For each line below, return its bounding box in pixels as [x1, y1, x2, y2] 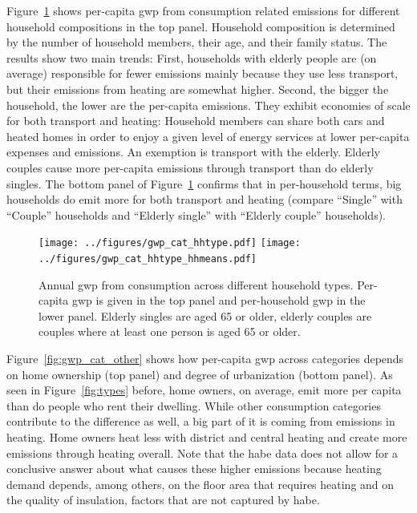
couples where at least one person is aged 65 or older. [38, 323, 301, 340]
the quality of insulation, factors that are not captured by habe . [6, 491, 320, 508]
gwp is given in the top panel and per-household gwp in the [72, 292, 366, 309]
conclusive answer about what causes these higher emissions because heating [6, 460, 382, 477]
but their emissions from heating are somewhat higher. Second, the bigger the [6, 80, 389, 97]
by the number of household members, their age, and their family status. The [6, 34, 387, 50]
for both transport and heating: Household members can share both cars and [6, 112, 385, 129]
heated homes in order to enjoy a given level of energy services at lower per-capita [6, 127, 410, 144]
